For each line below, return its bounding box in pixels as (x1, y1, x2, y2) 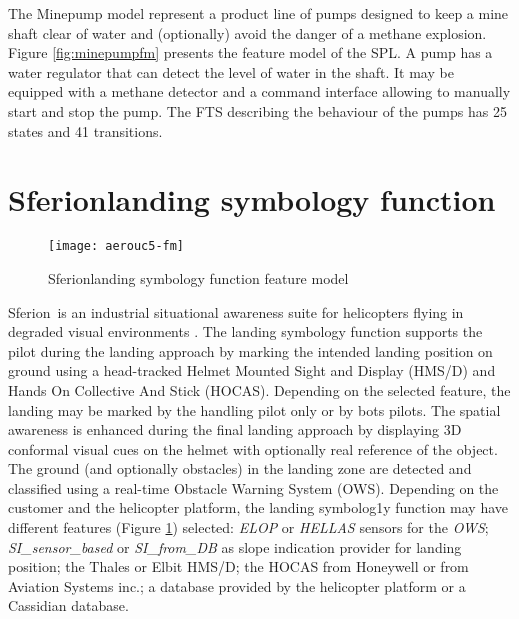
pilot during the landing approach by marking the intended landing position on (8, 340, 493, 361)
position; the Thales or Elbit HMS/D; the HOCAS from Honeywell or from (8, 556, 469, 577)
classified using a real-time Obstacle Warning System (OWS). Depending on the (8, 477, 499, 498)
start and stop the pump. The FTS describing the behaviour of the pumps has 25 (8, 100, 507, 121)
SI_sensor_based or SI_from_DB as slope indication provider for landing (8, 536, 462, 557)
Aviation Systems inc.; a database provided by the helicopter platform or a (8, 575, 466, 596)
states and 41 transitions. (8, 120, 163, 141)
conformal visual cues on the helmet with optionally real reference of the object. (8, 438, 498, 459)
